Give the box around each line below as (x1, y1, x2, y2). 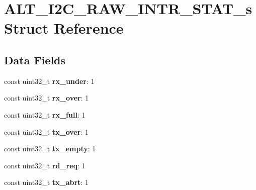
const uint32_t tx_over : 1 (4, 126, 89, 137)
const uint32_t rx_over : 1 (4, 92, 89, 103)
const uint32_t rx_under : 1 (4, 75, 95, 86)
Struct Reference (4, 18, 124, 38)
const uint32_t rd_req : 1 (4, 160, 86, 170)
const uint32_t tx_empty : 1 (4, 143, 96, 154)
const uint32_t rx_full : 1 (4, 109, 86, 120)
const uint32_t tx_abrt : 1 (4, 177, 89, 187)
